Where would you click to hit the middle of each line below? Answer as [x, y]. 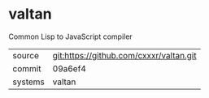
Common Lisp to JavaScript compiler [70, 36]
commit [27, 68]
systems [28, 82]
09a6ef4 [70, 68]
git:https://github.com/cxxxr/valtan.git [124, 55]
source [26, 55]
